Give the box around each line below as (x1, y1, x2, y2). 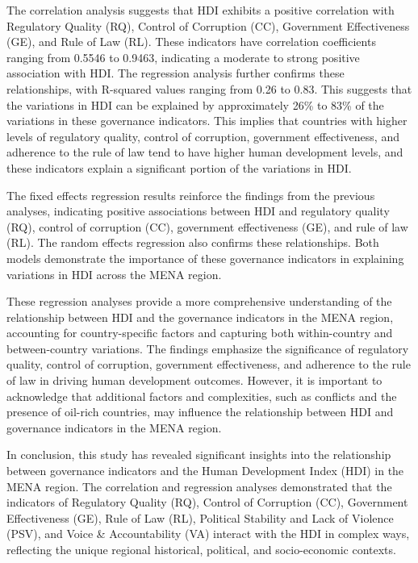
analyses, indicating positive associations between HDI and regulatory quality (6, 202, 390, 219)
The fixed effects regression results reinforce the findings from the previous (6, 186, 375, 203)
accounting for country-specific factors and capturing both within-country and (6, 324, 393, 341)
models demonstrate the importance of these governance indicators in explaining (6, 249, 404, 266)
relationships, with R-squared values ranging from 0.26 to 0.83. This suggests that (6, 80, 412, 97)
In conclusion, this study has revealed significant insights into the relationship (6, 446, 391, 463)
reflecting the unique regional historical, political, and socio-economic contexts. (6, 541, 396, 557)
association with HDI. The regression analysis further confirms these (6, 65, 345, 81)
